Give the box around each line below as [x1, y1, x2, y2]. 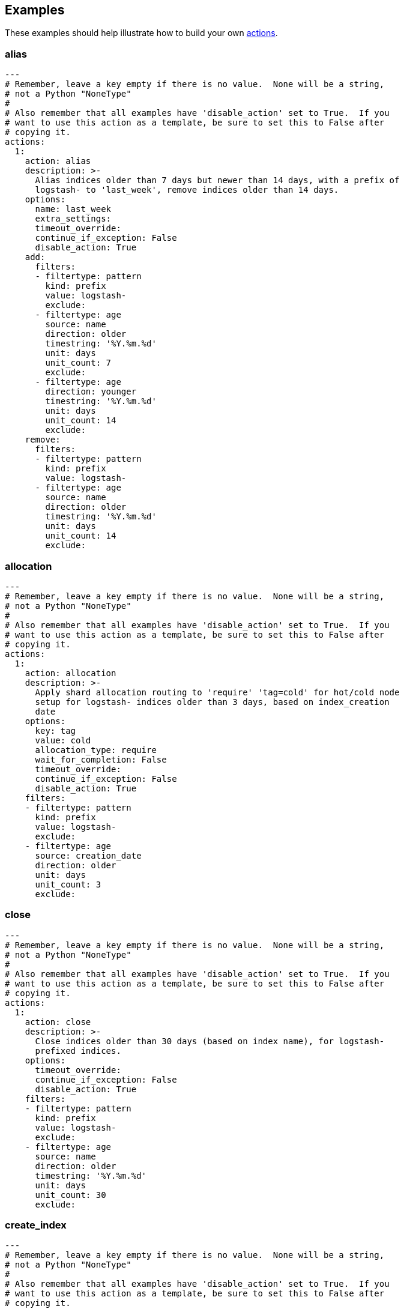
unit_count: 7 [45, 358, 112, 368]
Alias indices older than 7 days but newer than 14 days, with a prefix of [35, 175, 400, 186]
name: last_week [35, 204, 112, 214]
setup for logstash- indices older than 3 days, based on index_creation [35, 697, 390, 707]
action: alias [25, 156, 91, 166]
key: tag [35, 725, 76, 736]
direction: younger [45, 387, 137, 397]
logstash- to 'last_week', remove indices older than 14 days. [35, 185, 339, 195]
